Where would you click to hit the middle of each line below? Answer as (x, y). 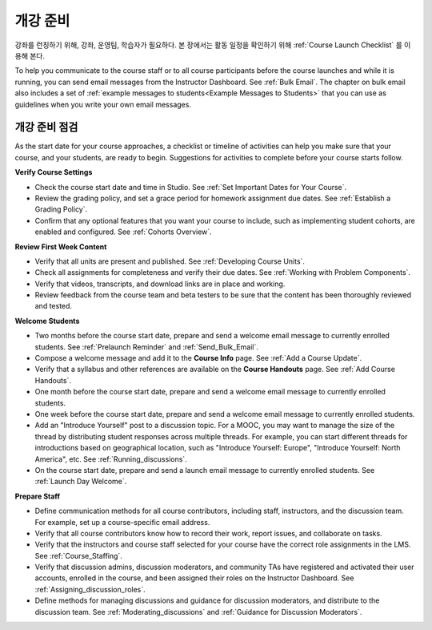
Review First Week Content (61, 246)
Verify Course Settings (54, 172)
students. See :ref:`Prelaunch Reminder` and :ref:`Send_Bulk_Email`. (147, 347)
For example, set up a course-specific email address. (122, 522)
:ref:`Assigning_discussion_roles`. (90, 589)
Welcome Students (47, 321)
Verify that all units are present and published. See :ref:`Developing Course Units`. (170, 261)
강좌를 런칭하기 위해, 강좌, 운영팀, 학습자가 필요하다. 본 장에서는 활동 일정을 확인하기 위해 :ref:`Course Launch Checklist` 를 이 (213, 45)
